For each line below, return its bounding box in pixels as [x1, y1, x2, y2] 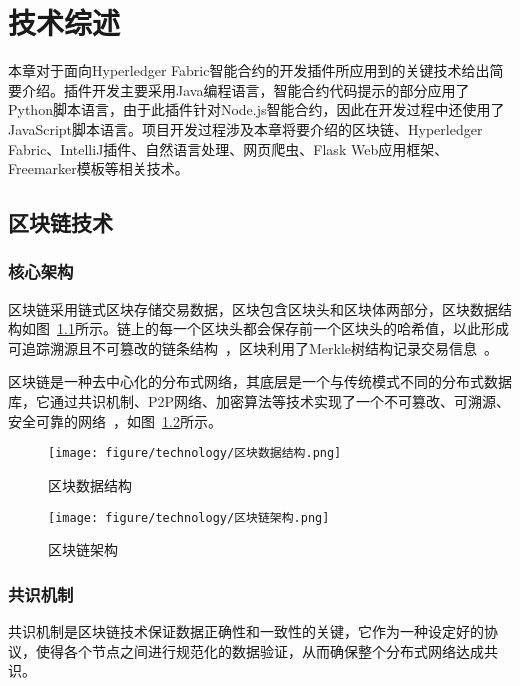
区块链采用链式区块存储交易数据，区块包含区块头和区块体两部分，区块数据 [8, 298, 498, 319]
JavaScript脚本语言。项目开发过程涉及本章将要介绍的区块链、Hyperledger [8, 118, 483, 139]
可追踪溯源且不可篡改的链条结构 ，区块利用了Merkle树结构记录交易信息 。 [8, 337, 499, 358]
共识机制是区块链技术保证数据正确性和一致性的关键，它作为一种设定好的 [8, 620, 484, 641]
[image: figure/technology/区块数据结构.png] [48, 446, 342, 461]
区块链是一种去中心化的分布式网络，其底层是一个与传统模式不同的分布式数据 [8, 371, 512, 392]
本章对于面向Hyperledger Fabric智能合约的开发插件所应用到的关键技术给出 [8, 60, 490, 81]
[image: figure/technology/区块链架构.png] [48, 510, 330, 525]
